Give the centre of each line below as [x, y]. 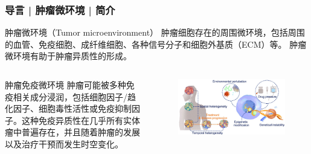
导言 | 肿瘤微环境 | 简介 [60, 9]
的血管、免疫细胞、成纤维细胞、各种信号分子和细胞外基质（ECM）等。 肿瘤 [156, 44]
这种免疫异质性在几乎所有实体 [81, 120]
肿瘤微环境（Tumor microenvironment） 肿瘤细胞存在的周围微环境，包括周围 [155, 32]
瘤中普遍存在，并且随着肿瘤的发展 [72, 132]
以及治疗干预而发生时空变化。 [64, 143]
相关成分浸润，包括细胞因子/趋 [74, 96]
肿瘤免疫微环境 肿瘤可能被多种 [66, 85]
